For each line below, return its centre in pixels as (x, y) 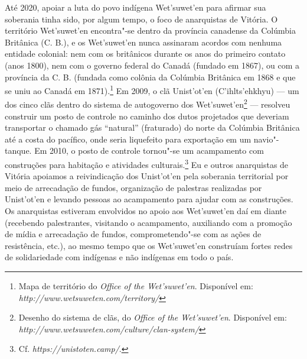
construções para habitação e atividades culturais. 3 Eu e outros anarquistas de (147, 164)
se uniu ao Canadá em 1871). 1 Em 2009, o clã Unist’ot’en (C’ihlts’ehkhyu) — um (152, 90)
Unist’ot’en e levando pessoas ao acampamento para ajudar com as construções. (149, 199)
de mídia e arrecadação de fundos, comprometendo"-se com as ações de (133, 234)
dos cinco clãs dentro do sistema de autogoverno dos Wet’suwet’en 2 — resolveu (148, 104)
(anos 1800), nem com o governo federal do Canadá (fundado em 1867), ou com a (152, 65)
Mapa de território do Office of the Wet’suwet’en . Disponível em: (136, 286)
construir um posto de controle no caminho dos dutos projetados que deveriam (147, 116)
